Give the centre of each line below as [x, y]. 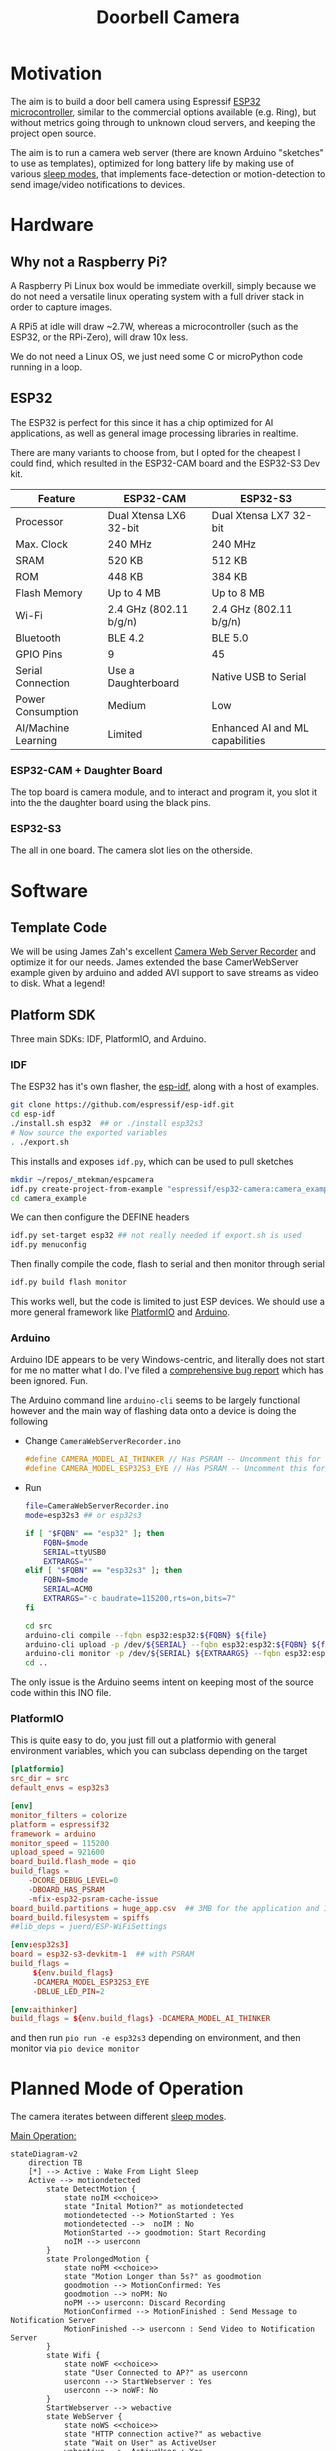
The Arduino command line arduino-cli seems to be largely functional [155, 1400]
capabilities [238, 740]
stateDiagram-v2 [44, 2154]
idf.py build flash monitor [69, 1282]
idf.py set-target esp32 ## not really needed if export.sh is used [156, 1236]
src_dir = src [40, 1779]
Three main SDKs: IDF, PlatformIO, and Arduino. [108, 1039]
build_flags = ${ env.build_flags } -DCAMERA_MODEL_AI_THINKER [140, 2019]
